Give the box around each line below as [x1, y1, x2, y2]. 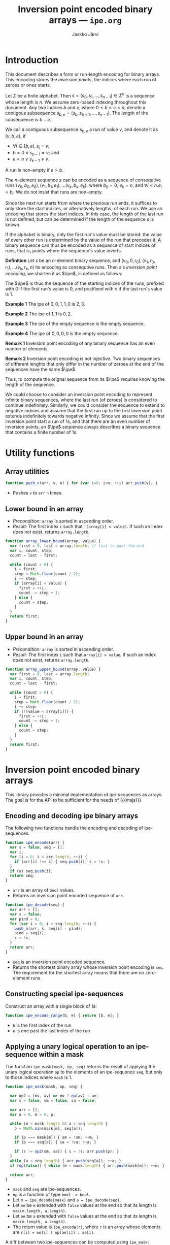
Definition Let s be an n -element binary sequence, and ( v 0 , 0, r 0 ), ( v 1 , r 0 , [5, 257, 156, 265]
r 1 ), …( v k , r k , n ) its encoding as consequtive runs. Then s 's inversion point [5, 264, 157, 271]
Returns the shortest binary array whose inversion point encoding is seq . [12, 964, 164, 970]
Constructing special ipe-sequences [5, 990, 124, 998]
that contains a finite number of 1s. [5, 429, 78, 435]
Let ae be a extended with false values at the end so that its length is [12, 1213, 157, 1219]
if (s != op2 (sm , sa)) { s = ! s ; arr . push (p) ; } [14, 1149, 119, 1154]
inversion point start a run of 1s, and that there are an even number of [5, 418, 151, 424]
